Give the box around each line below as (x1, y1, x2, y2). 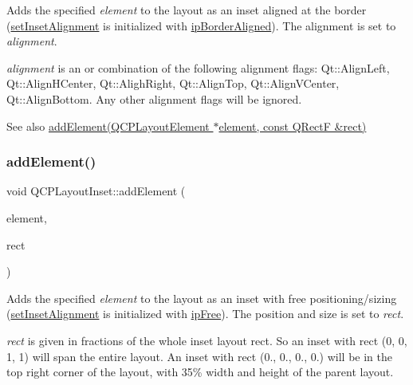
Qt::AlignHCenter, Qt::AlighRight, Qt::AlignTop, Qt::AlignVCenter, (6, 75, 340, 92)
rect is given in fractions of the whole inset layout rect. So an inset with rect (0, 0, (6, 332, 407, 348)
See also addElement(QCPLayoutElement (6, 117, 210, 134)
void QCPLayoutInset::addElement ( (6, 183, 186, 199)
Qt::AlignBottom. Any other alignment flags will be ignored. (6, 90, 302, 107)
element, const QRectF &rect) (218, 117, 367, 134)
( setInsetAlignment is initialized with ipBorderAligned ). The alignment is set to (6, 17, 396, 33)
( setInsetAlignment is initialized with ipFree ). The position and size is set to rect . (6, 305, 404, 322)
